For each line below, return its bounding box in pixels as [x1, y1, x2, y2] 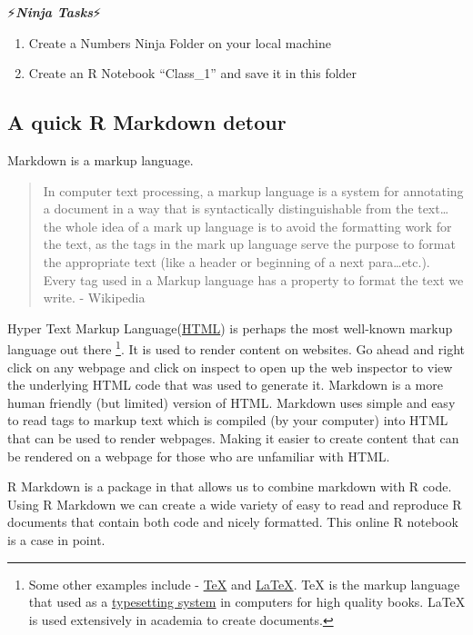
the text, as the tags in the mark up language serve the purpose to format [43, 234, 456, 253]
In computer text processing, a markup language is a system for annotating [43, 181, 464, 200]
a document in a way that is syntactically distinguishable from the [43, 199, 414, 218]
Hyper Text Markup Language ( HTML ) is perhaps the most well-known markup [7, 318, 453, 337]
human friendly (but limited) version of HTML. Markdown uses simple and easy [7, 392, 456, 412]
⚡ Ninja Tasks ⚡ [7, 3, 102, 21]
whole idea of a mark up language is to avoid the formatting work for [65, 216, 452, 235]
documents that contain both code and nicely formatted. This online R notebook [7, 512, 458, 531]
